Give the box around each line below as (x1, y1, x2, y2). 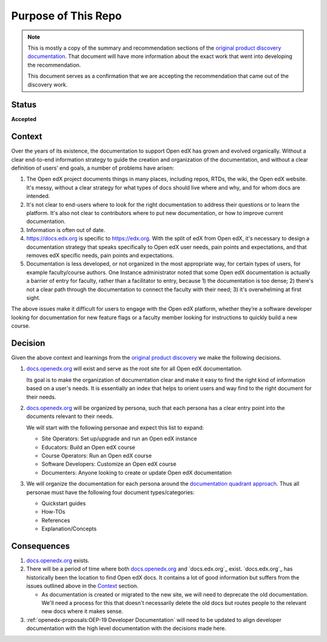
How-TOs (41, 508, 66, 515)
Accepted (11, 116, 36, 123)
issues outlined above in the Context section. (26, 582, 139, 590)
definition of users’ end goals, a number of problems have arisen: (11, 164, 174, 172)
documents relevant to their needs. (26, 412, 114, 420)
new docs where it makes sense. (41, 607, 124, 615)
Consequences (11, 541, 70, 551)
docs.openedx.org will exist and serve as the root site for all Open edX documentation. (26, 365, 242, 372)
